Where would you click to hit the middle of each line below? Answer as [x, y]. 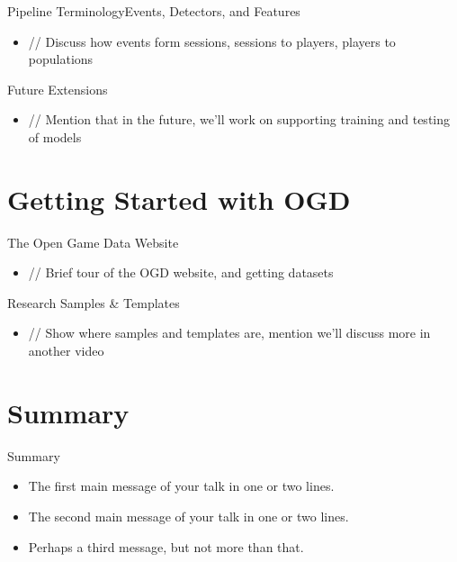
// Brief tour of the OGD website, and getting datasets [181, 272]
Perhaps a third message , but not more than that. [166, 546]
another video [66, 351]
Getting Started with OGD [179, 199]
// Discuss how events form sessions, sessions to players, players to [212, 41]
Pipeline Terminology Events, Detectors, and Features [154, 11]
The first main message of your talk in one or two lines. [181, 486]
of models [55, 136]
